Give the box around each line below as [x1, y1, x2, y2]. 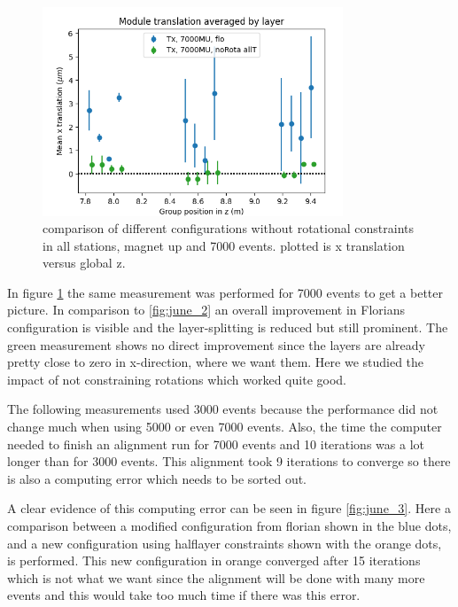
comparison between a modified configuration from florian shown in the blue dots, [7, 517, 452, 534]
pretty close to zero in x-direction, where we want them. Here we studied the [7, 353, 424, 371]
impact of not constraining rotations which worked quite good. [7, 370, 346, 388]
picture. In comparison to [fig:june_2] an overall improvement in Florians [7, 300, 405, 319]
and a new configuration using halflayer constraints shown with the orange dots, [7, 533, 442, 552]
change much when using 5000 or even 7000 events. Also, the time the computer [7, 417, 442, 436]
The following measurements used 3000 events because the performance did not [7, 400, 439, 418]
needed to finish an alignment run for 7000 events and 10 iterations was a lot [7, 434, 424, 453]
